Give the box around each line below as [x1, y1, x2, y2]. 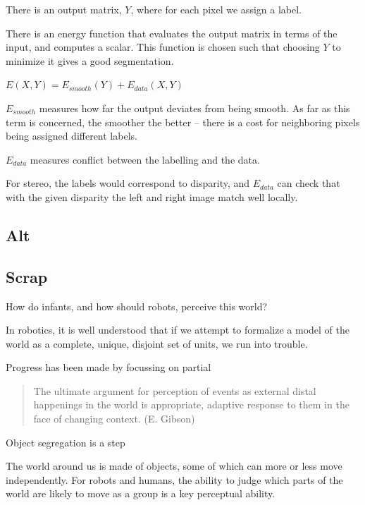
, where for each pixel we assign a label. [130, 2, 302, 16]
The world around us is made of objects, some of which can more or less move [6, 458, 342, 473]
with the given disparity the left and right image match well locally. [6, 189, 298, 204]
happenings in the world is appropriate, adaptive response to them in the [33, 397, 349, 412]
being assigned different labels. [6, 128, 137, 143]
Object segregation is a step [6, 434, 125, 449]
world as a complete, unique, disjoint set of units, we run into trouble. [6, 336, 308, 351]
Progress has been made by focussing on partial [6, 360, 211, 375]
